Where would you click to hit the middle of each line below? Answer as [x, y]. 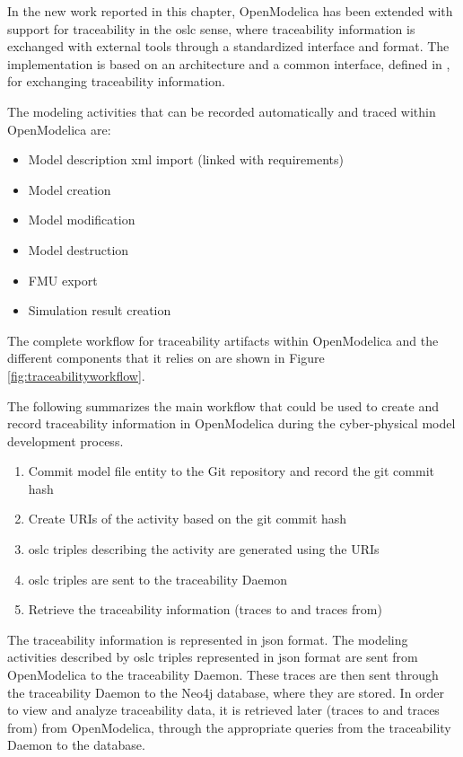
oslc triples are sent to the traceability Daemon [158, 579]
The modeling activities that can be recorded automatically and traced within [222, 111]
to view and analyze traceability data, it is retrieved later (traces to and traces [223, 710]
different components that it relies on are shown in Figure [166, 358]
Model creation [70, 189]
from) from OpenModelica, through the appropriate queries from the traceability [229, 727]
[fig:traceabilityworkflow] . [76, 375]
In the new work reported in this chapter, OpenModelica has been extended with [230, 11]
